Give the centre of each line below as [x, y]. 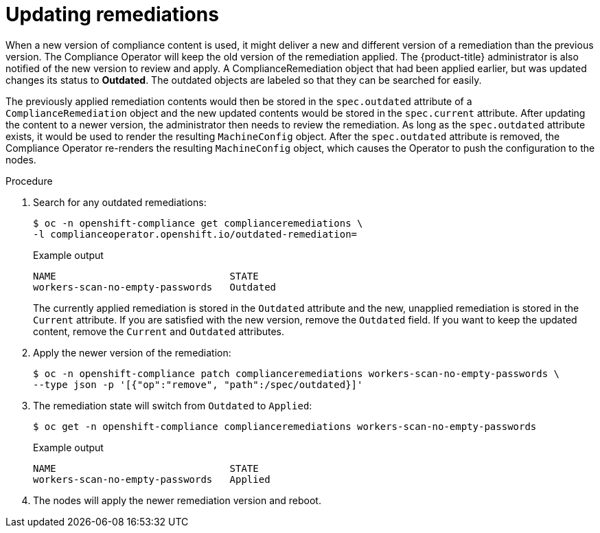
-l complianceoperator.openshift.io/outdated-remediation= [195, 234]
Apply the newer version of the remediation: [132, 352]
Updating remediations [112, 14]
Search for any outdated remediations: [120, 202]
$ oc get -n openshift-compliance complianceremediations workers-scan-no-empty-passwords [285, 426]
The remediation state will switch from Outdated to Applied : [173, 405]
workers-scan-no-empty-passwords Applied [152, 479]
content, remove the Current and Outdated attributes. [159, 331]
